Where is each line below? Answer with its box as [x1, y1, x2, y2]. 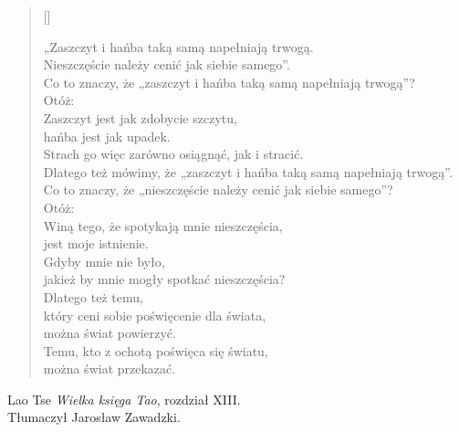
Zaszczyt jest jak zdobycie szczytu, [43, 108, 237, 127]
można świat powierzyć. [43, 323, 176, 342]
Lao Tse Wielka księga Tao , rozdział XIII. [7, 389, 241, 408]
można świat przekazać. [43, 359, 176, 378]
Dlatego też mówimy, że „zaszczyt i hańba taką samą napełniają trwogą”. [43, 162, 453, 181]
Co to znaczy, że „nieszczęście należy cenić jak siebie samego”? [43, 180, 393, 199]
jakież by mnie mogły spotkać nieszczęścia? [43, 269, 286, 289]
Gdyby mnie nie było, [43, 251, 165, 270]
